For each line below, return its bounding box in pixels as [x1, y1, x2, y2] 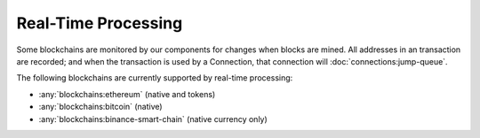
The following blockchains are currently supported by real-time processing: [16, 73, 293, 83]
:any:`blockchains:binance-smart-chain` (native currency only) [38, 113, 268, 124]
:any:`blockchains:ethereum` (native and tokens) [38, 88, 216, 99]
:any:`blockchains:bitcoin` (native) [38, 102, 164, 112]
